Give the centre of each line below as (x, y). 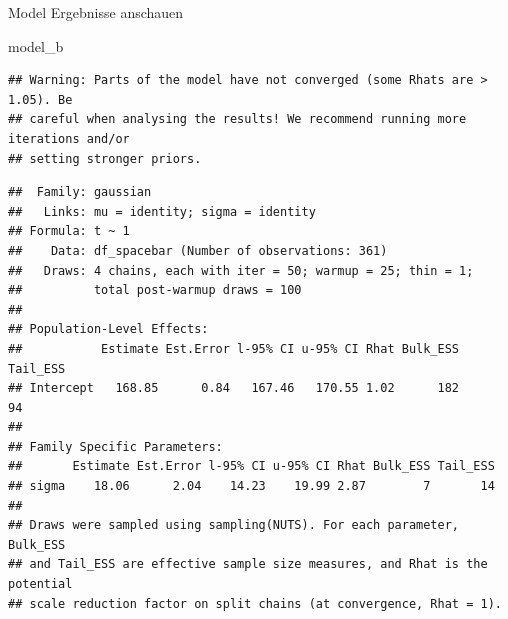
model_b (36, 45)
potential (40, 584)
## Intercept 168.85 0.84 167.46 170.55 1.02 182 (234, 388)
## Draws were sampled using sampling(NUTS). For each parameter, (234, 525)
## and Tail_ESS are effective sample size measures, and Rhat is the (248, 564)
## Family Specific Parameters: (115, 446)
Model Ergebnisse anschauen (96, 12)
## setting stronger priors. (105, 158)
